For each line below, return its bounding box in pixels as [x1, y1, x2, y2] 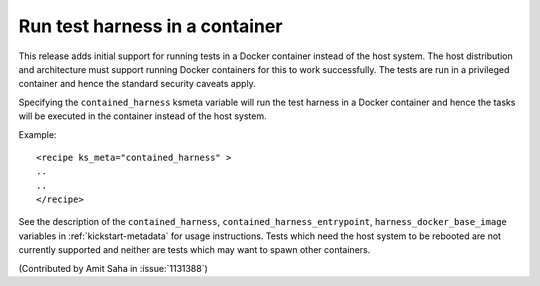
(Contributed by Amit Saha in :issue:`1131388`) [18, 262, 209, 274]
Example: [18, 128, 57, 140]
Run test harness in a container [18, 15, 283, 37]
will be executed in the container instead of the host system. [18, 110, 267, 122]
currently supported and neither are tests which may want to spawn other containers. [18, 244, 371, 256]
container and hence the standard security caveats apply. [18, 78, 257, 90]
